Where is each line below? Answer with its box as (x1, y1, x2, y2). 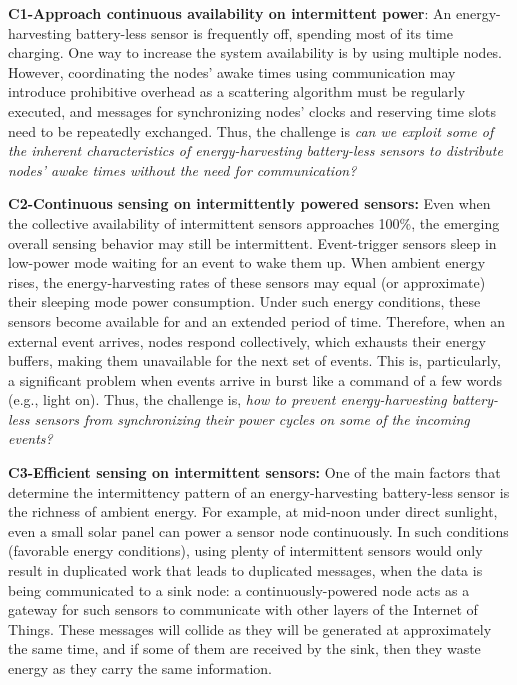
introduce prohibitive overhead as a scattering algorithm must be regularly (8, 81, 466, 102)
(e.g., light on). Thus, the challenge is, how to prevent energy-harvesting (8, 389, 447, 410)
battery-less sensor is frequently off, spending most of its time (75, 22, 453, 43)
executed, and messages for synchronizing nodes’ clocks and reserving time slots (8, 100, 497, 121)
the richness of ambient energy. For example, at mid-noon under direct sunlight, (8, 501, 498, 522)
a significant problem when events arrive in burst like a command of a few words (8, 369, 502, 390)
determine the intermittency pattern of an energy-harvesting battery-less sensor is (8, 481, 510, 502)
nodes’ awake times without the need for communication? (8, 159, 357, 180)
